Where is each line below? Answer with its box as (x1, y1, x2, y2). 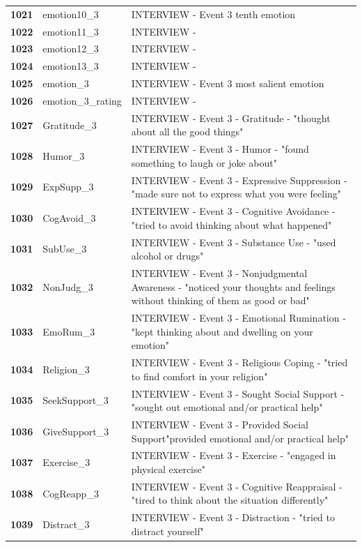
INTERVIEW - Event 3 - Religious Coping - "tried (131, 355, 348, 370)
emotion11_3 (42, 24, 99, 38)
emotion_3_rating (42, 93, 122, 107)
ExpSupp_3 (42, 179, 94, 194)
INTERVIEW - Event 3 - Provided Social (131, 417, 309, 431)
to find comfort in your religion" (131, 368, 268, 383)
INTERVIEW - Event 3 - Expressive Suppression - (131, 172, 347, 187)
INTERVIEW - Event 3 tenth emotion (131, 6, 296, 21)
